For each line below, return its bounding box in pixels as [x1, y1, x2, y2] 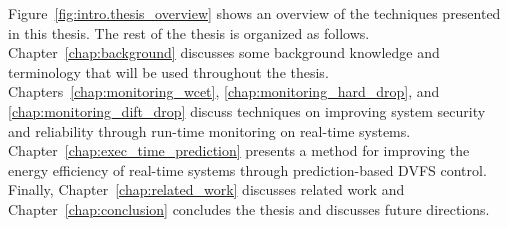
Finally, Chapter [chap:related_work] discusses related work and [8, 179, 405, 200]
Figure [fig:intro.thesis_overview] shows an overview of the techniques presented [8, 3, 501, 23]
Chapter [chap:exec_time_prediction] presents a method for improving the [8, 140, 470, 161]
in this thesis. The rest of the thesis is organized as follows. [8, 22, 370, 43]
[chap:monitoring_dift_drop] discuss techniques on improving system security [8, 100, 486, 121]
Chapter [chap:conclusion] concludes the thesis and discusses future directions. [8, 198, 490, 219]
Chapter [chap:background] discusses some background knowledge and [8, 42, 440, 63]
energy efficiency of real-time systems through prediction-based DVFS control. [8, 159, 487, 180]
